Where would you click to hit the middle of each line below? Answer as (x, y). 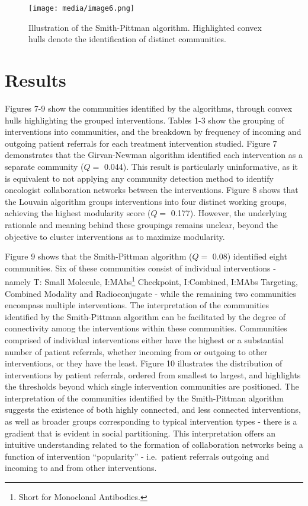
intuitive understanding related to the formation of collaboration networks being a (154, 445)
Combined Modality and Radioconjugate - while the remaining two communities (150, 293)
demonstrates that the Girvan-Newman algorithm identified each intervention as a (154, 155)
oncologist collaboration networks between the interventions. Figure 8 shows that (152, 190)
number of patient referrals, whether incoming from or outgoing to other (136, 351)
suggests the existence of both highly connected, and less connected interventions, (153, 409)
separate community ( (44, 166)
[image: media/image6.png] (81, 8)
